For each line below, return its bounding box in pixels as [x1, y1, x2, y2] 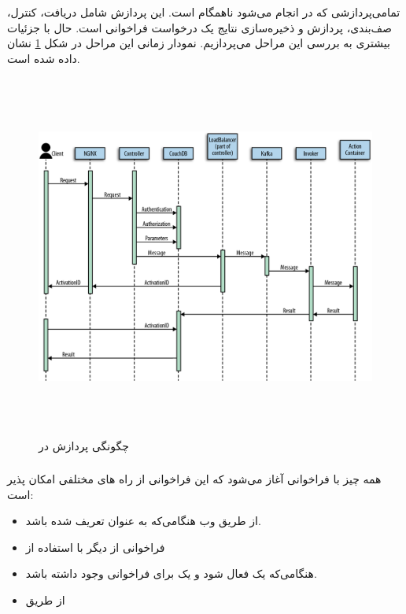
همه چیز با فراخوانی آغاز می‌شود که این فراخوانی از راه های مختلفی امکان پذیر [7, 471, 382, 487]
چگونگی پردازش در [39, 437, 129, 453]
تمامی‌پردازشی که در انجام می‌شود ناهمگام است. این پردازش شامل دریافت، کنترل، [7, 4, 400, 20]
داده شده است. [7, 50, 80, 66]
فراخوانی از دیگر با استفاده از [25, 538, 165, 555]
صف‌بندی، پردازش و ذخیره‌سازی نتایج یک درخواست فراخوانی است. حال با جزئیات [7, 19, 392, 35]
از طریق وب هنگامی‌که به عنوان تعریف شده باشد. [25, 512, 261, 529]
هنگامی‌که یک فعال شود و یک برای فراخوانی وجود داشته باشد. [25, 565, 317, 582]
